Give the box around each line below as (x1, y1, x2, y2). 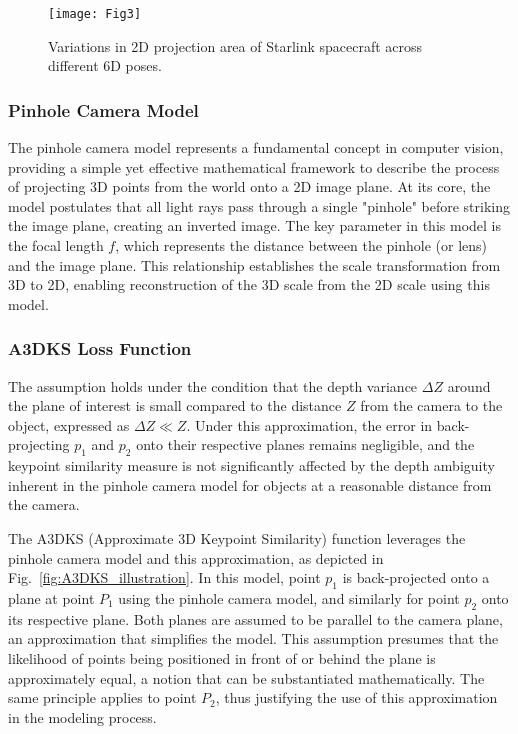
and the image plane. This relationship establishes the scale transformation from (8, 254, 501, 275)
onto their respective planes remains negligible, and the (136, 434, 475, 455)
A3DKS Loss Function (8, 336, 192, 361)
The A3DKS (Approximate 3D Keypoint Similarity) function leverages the (8, 527, 466, 548)
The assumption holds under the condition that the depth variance (8, 375, 418, 396)
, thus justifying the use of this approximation (215, 687, 498, 708)
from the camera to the (360, 395, 503, 416)
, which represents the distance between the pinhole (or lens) (115, 235, 488, 256)
